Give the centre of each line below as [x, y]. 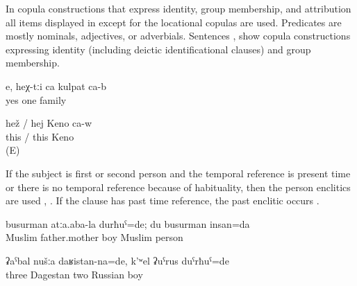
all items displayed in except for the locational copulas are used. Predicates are [174, 22]
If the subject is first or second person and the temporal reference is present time [178, 173]
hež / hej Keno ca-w [49, 123]
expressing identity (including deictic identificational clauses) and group [158, 49]
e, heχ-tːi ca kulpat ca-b [56, 86]
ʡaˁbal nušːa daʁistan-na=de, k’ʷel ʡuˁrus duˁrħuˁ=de [117, 260]
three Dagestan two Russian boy [74, 274]
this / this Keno [40, 136]
